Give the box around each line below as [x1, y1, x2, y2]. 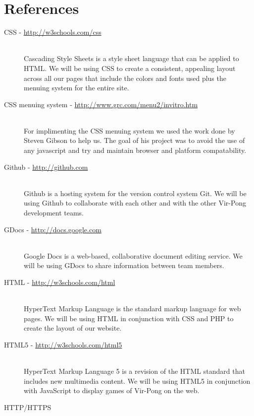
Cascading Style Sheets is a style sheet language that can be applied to [24, 53, 239, 64]
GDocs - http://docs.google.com [4, 224, 102, 234]
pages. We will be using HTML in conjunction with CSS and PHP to [24, 313, 234, 323]
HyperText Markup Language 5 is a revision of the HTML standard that [24, 366, 245, 376]
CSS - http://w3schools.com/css [4, 27, 102, 37]
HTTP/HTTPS [4, 402, 51, 412]
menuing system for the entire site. [24, 82, 129, 93]
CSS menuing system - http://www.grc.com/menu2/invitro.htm [4, 99, 198, 109]
